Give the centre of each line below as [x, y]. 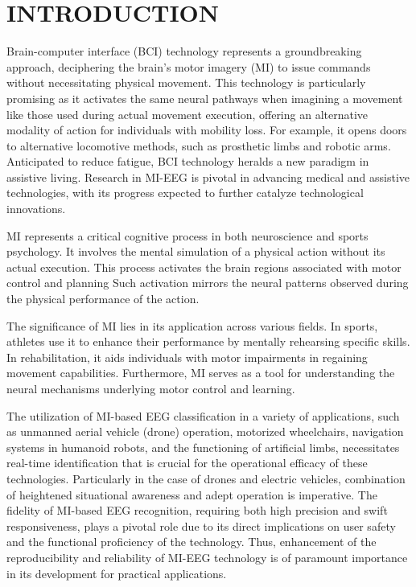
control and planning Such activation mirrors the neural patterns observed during [208, 283]
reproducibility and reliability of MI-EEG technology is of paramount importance [207, 557]
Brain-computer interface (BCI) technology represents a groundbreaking [184, 51]
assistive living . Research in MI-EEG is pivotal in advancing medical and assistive [208, 177]
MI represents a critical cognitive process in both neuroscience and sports [187, 235]
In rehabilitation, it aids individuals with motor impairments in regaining [187, 357]
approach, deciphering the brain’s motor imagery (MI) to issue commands [189, 66]
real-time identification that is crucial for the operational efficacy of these [187, 463]
